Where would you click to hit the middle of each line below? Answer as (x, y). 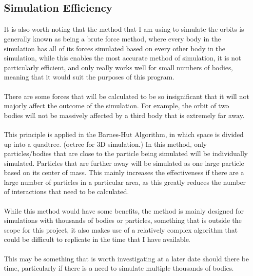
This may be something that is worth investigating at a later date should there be (126, 258)
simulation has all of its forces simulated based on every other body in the (115, 48)
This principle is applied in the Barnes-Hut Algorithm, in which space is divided (124, 134)
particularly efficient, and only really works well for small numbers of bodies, (118, 67)
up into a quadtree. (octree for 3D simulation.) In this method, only (106, 144)
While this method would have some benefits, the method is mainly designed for (124, 210)
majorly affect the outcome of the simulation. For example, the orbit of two (117, 106)
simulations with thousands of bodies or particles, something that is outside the (123, 220)
